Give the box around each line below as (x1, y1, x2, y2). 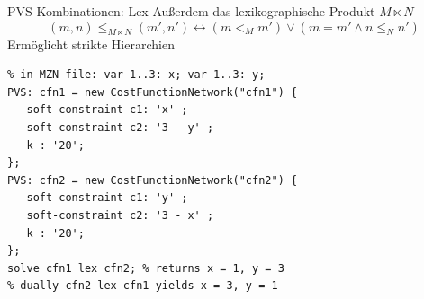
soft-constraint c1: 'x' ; (26, 103, 188, 117)
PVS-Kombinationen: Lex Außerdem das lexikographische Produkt (7, 2, 375, 20)
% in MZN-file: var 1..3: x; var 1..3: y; (7, 68, 266, 82)
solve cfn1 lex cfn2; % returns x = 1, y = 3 (7, 261, 284, 275)
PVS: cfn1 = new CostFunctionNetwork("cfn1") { (7, 85, 298, 99)
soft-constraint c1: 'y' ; (26, 191, 188, 205)
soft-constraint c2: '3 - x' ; (26, 208, 214, 222)
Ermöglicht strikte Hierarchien (7, 34, 175, 53)
